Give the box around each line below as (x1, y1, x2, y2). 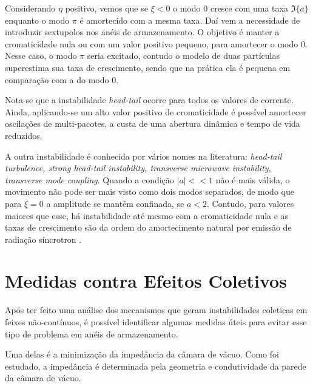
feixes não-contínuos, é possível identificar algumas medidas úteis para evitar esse (5, 316, 307, 328)
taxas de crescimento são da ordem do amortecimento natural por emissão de (5, 221, 292, 234)
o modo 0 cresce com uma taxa (173, 2, 288, 14)
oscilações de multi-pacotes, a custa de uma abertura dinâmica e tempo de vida (5, 117, 300, 130)
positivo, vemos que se (65, 2, 148, 14)
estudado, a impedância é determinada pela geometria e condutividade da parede (5, 359, 306, 372)
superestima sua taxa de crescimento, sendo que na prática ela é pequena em (5, 61, 291, 73)
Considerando (5, 2, 56, 14)
